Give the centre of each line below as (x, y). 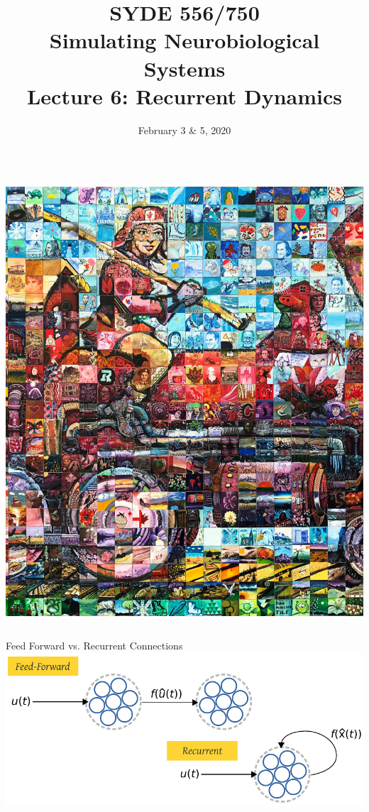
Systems (184, 68)
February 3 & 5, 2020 (184, 130)
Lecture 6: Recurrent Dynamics (184, 95)
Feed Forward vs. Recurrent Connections (94, 646)
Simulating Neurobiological (184, 40)
